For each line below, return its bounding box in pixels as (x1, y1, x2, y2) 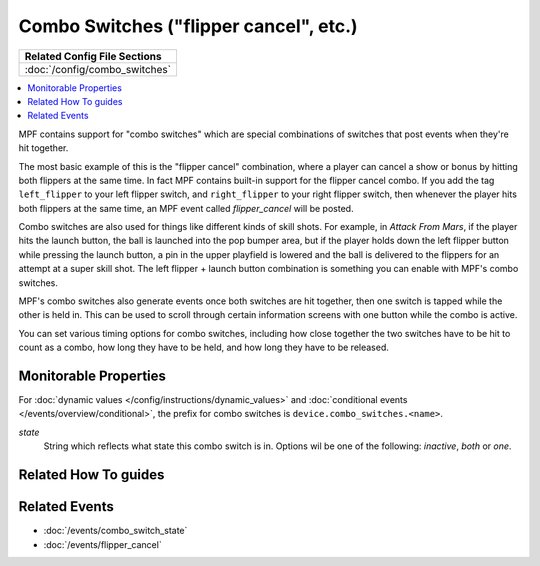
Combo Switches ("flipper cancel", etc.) (18, 15, 359, 37)
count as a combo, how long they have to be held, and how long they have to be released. (18, 341, 390, 354)
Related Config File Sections (24, 49, 162, 63)
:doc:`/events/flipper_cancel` (43, 538, 162, 550)
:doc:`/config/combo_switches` (24, 62, 172, 76)
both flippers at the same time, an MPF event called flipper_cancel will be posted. (18, 202, 354, 214)
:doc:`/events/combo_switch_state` (43, 525, 188, 537)
